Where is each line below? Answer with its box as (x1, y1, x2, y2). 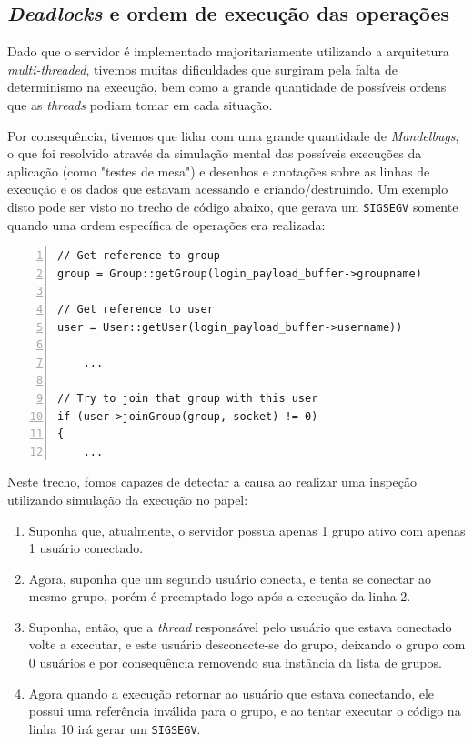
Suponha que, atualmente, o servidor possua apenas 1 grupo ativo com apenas (28, 520, 466, 539)
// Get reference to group (57, 249, 220, 263)
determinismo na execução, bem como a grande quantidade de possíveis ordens (7, 77, 447, 96)
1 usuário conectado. (28, 538, 144, 558)
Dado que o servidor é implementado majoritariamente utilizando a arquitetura (7, 42, 449, 61)
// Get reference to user (57, 302, 214, 316)
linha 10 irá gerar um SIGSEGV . (28, 719, 201, 738)
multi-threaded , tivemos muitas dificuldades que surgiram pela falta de (7, 59, 398, 78)
